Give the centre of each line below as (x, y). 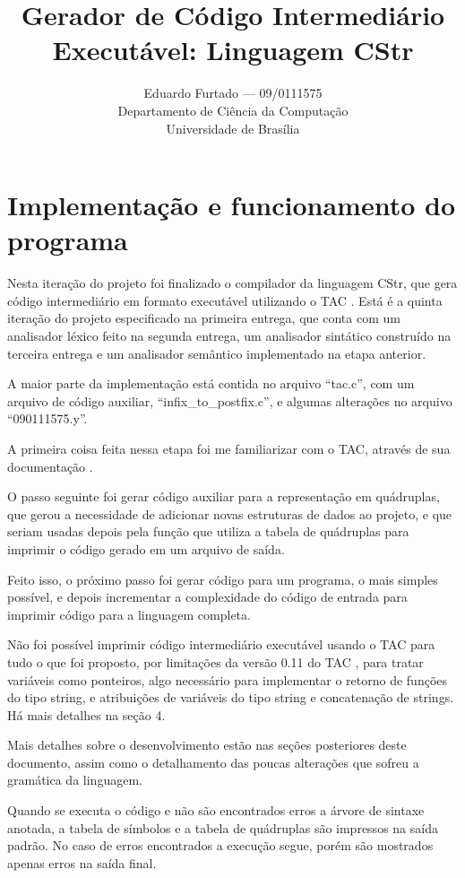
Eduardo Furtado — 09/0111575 (233, 93)
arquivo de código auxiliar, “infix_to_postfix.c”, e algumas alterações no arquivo (230, 400)
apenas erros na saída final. (82, 862)
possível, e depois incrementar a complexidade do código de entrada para (207, 597)
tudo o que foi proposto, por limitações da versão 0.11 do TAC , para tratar (215, 661)
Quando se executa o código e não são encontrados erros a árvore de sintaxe (216, 810)
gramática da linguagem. (75, 780)
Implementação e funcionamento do (232, 205)
